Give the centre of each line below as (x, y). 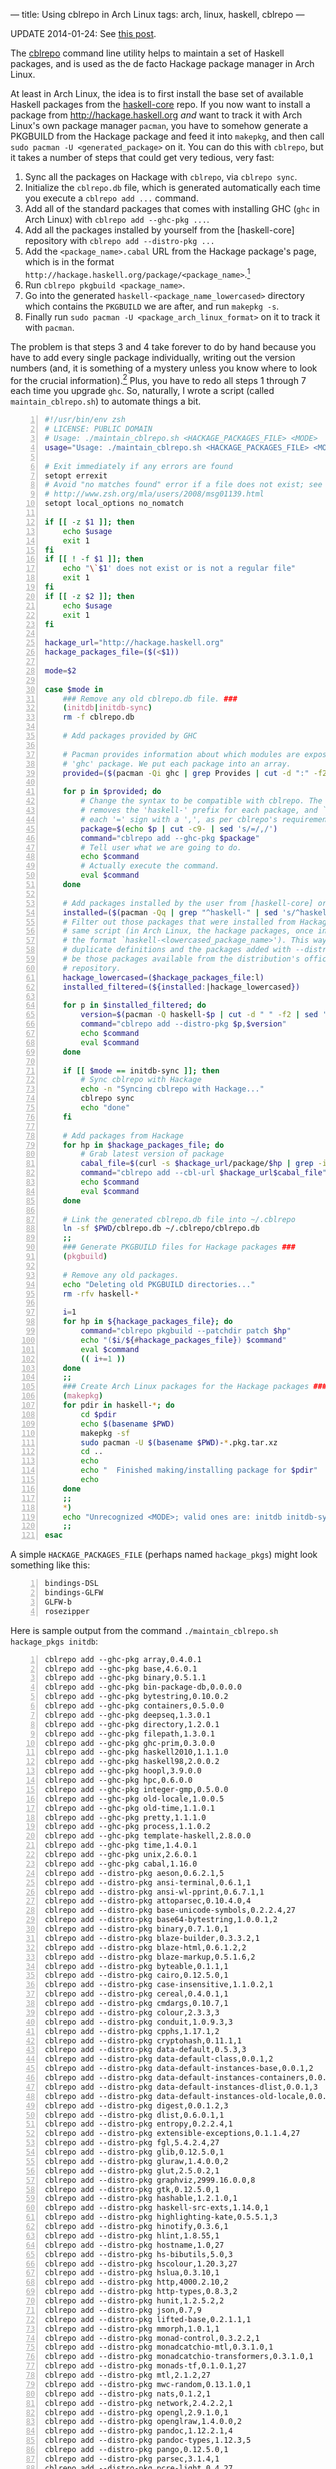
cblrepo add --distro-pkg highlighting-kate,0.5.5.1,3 (161, 2217)
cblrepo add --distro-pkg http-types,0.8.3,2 (141, 2292)
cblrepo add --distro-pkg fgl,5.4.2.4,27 (132, 2143)
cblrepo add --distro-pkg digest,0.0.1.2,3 (136, 2105)
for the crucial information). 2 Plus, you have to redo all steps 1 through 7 (158, 379)
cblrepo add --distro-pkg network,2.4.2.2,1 (138, 2403)
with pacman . (49, 327)
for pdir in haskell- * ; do (118, 1405)
